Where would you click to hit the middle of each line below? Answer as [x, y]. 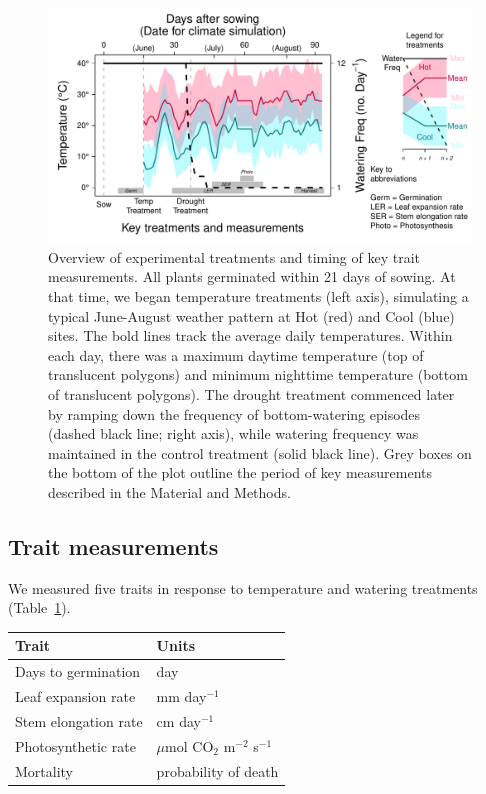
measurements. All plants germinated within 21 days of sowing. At [252, 276]
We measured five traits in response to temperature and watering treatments [243, 587]
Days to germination [78, 671]
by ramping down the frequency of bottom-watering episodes [234, 413]
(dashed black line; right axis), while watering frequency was [233, 433]
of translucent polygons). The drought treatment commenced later [251, 393]
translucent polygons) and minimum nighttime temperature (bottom [258, 374]
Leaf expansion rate [75, 696]
